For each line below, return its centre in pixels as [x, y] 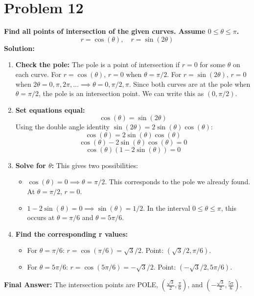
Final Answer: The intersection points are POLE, [81, 284]
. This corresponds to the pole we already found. [178, 182]
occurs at [41, 217]
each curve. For [38, 74]
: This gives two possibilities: [95, 165]
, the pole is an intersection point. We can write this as [121, 93]
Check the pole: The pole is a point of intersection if [97, 64]
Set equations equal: [50, 110]
